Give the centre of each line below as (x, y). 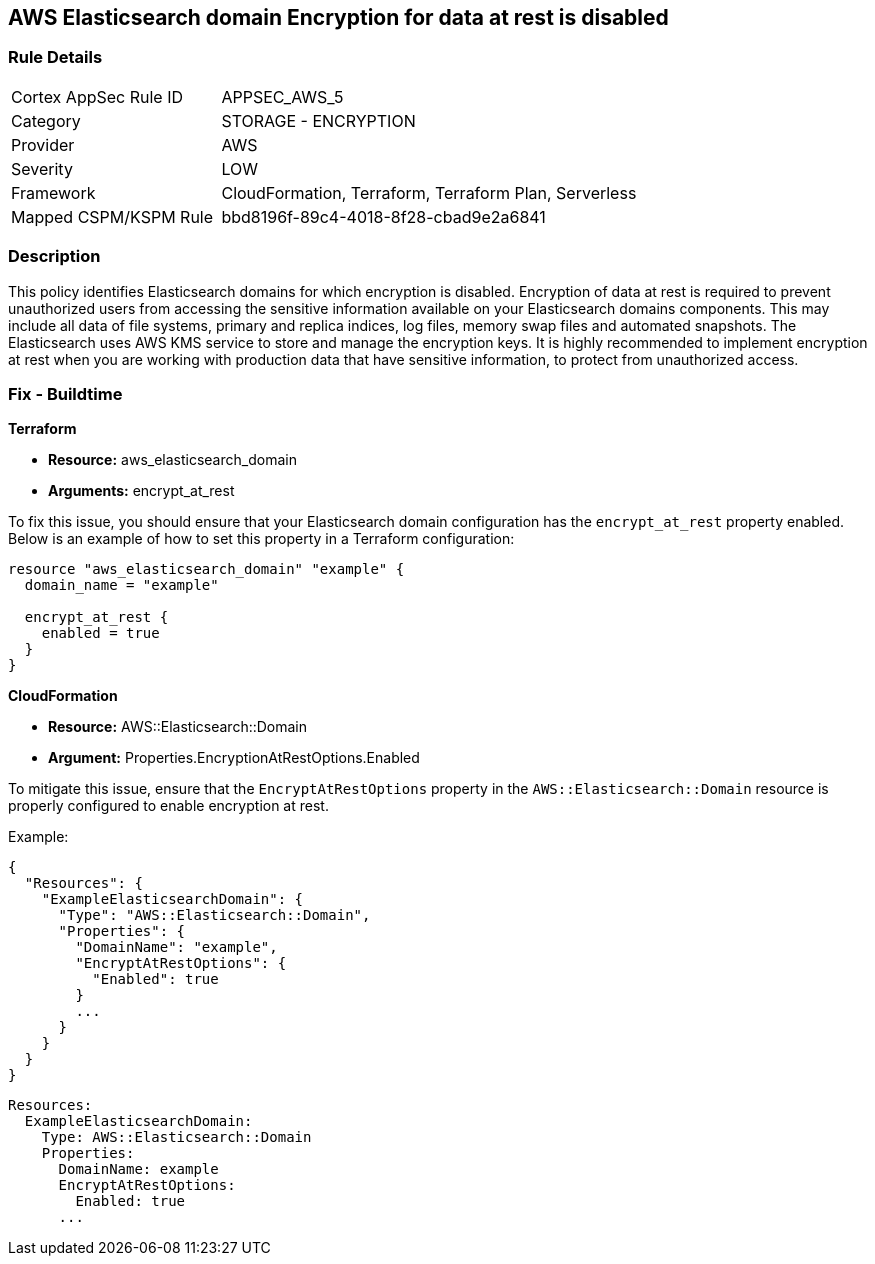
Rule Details (55, 57)
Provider (43, 144)
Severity (42, 168)
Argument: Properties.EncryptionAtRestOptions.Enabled (234, 758)
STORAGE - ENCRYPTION (318, 120)
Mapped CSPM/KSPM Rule (112, 216)
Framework (53, 192)
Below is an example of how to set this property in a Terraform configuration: (261, 539)
